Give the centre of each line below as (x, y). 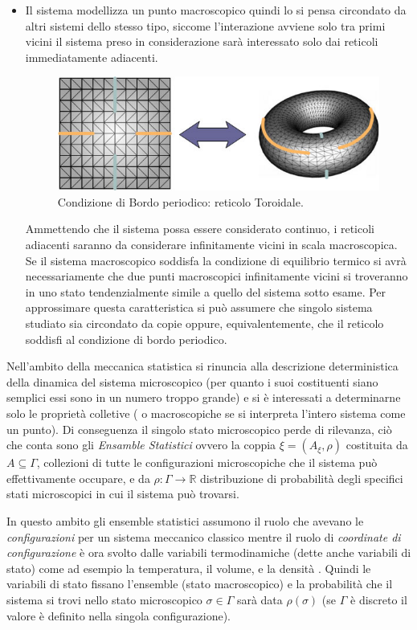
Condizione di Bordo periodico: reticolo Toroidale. (180, 201)
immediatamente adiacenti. (92, 57)
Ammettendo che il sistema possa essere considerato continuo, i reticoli (200, 229)
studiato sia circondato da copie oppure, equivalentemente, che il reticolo (204, 323)
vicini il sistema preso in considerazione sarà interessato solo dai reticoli (202, 41)
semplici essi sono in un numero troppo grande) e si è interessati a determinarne (204, 397)
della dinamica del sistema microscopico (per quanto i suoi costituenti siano (192, 381)
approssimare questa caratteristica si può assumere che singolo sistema (199, 307)
